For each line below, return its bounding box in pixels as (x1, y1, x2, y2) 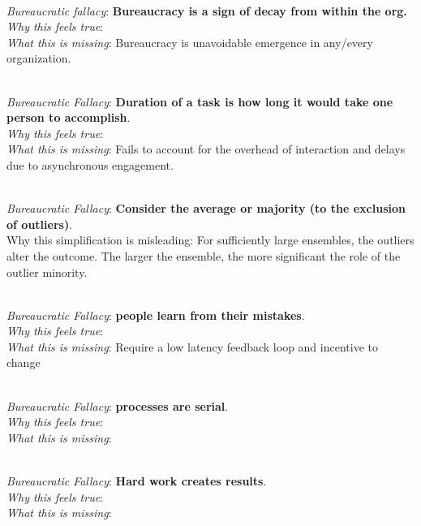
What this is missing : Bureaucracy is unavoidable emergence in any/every (6, 33, 373, 50)
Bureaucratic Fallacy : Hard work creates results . (6, 472, 267, 489)
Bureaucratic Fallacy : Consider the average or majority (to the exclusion (6, 200, 406, 217)
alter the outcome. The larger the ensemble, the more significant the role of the (6, 247, 401, 264)
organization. (6, 50, 71, 67)
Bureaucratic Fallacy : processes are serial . (6, 397, 229, 414)
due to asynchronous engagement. (6, 156, 174, 173)
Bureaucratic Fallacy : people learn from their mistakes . (6, 306, 305, 323)
